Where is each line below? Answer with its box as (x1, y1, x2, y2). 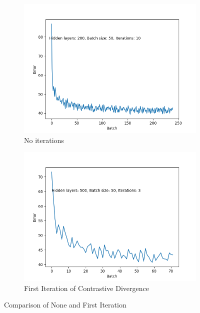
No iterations (24, 134, 64, 145)
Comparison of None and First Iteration (4, 299, 126, 310)
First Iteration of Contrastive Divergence (24, 282, 149, 293)
